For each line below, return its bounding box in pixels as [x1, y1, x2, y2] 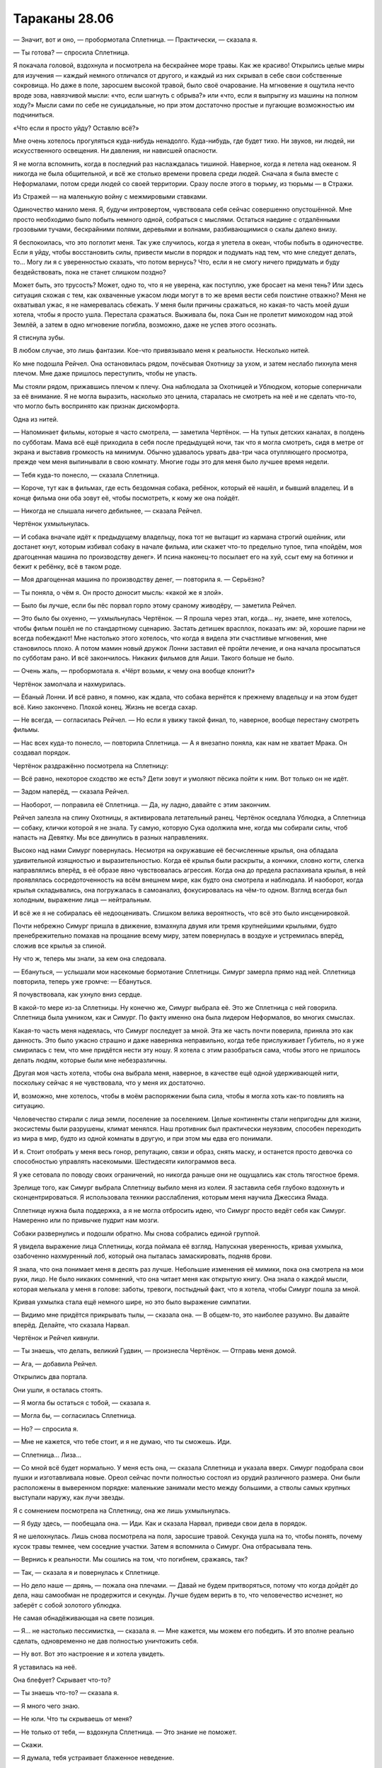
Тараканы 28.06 [13, 11, 115, 26]
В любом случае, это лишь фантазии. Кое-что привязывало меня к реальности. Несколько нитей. [13, 347, 311, 355]
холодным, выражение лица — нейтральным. [13, 895, 152, 905]
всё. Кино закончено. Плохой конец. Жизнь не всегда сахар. [13, 702, 198, 711]
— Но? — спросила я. [13, 1424, 79, 1433]
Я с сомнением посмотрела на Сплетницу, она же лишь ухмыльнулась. [13, 1506, 231, 1515]
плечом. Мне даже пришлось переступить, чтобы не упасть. [13, 369, 197, 378]
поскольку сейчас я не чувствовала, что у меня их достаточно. [13, 1078, 205, 1087]
